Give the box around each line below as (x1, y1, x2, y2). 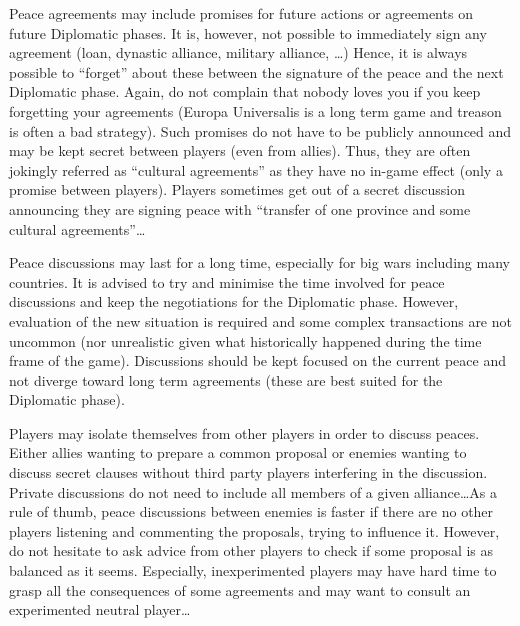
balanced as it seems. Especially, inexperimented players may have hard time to (9, 560, 497, 581)
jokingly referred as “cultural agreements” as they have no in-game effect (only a (9, 159, 503, 180)
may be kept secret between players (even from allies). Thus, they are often (9, 140, 471, 161)
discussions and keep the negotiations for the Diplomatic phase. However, (9, 291, 459, 312)
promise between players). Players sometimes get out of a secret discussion (9, 179, 465, 200)
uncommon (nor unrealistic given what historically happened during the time (9, 330, 482, 351)
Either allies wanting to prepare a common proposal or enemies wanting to (9, 442, 467, 463)
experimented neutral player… (9, 599, 191, 620)
